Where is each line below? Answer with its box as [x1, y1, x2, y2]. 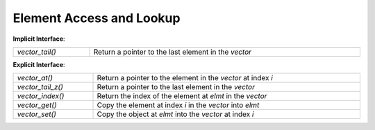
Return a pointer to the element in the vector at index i [97, 73, 274, 83]
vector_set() [17, 109, 57, 119]
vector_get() [17, 100, 57, 110]
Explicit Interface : [12, 60, 65, 68]
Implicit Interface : [12, 35, 65, 43]
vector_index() [17, 91, 65, 101]
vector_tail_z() [17, 82, 64, 92]
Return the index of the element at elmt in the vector [97, 91, 267, 101]
